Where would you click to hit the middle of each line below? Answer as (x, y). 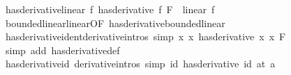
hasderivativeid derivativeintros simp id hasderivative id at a (140, 64)
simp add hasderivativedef (62, 50)
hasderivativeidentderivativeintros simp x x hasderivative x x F (145, 36)
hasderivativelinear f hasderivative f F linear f (110, 9)
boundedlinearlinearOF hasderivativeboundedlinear (115, 23)
